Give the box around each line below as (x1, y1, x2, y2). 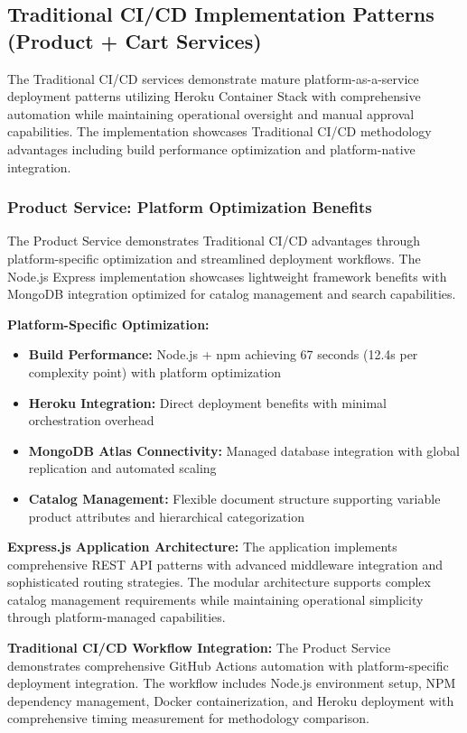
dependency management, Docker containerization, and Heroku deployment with (7, 691, 454, 710)
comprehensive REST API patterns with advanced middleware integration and (7, 554, 443, 573)
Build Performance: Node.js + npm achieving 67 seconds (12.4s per (28, 345, 418, 364)
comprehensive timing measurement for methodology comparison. (7, 709, 369, 728)
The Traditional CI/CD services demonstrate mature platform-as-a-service (7, 69, 419, 88)
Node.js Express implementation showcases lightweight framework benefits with (7, 266, 447, 285)
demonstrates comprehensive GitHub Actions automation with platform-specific (7, 655, 449, 674)
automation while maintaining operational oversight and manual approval (7, 104, 415, 123)
